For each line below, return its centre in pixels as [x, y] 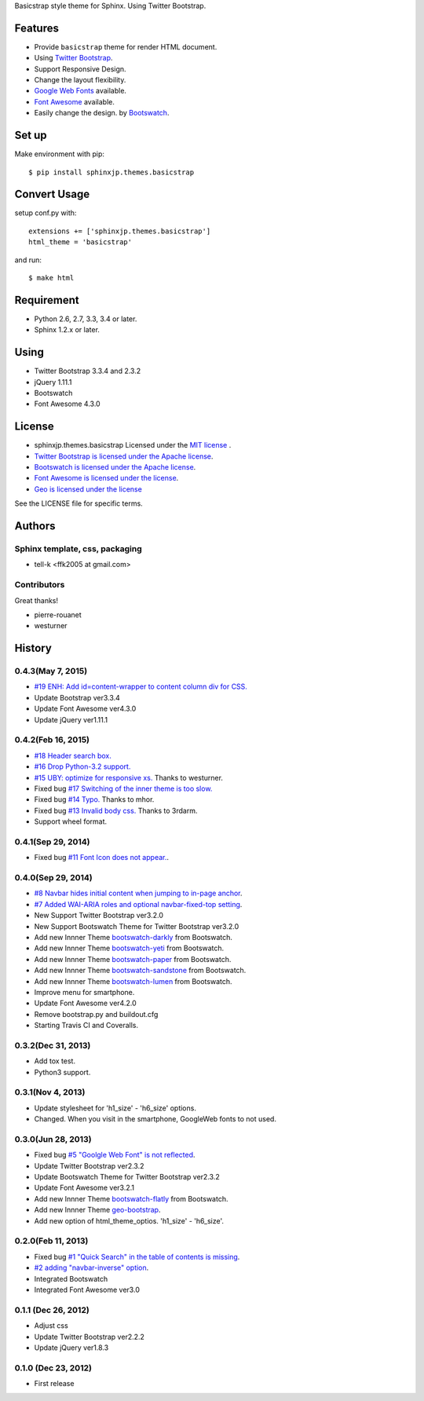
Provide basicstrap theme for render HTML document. [126, 46]
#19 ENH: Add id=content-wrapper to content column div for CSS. [141, 686]
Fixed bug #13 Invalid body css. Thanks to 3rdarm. [116, 810]
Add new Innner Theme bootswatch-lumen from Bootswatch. [133, 981]
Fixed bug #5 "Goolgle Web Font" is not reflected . [115, 1155]
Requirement [47, 300]
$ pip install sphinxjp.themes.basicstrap [111, 172]
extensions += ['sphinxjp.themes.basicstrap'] [120, 231]
